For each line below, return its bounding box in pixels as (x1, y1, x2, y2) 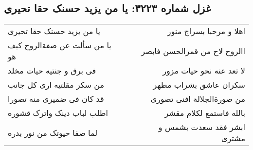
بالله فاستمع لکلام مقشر (164, 107, 245, 119)
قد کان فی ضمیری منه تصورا (8, 93, 104, 105)
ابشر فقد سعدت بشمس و (158, 121, 245, 133)
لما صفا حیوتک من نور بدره (8, 127, 98, 138)
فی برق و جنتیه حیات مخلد (8, 65, 96, 76)
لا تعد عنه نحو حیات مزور (163, 65, 245, 76)
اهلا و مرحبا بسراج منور (167, 25, 245, 37)
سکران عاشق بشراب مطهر (153, 79, 245, 91)
